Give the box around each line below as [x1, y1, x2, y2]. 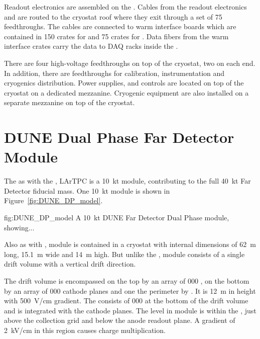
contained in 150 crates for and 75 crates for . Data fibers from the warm [4, 31, 229, 41]
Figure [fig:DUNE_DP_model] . [4, 195, 103, 206]
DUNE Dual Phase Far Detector [4, 127, 234, 147]
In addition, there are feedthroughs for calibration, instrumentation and [4, 67, 225, 78]
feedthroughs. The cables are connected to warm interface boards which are [4, 21, 236, 32]
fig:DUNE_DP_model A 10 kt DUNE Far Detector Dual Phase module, [4, 212, 229, 223]
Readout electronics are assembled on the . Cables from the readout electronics [4, 2, 247, 12]
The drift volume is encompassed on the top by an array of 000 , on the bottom [4, 276, 249, 286]
